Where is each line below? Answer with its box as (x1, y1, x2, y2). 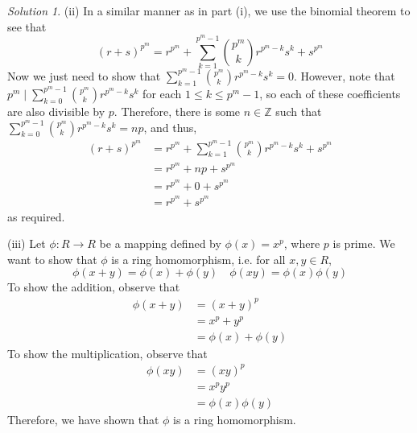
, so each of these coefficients (259, 85, 401, 101)
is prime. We (332, 235, 395, 252)
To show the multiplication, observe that (7, 344, 208, 361)
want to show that (7, 250, 97, 267)
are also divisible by (7, 102, 105, 119)
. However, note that (293, 67, 395, 84)
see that (7, 18, 47, 35)
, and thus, (143, 118, 197, 135)
